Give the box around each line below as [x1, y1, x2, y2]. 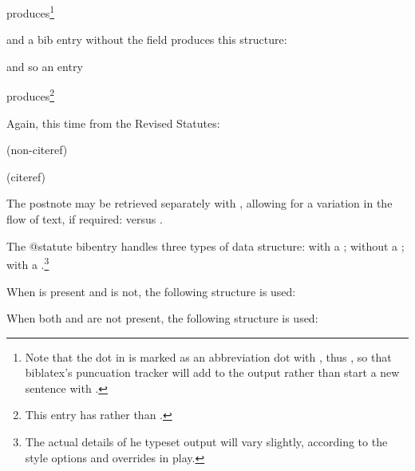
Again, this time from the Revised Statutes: [6, 114, 220, 131]
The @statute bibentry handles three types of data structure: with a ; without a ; [6, 237, 405, 254]
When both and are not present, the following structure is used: [6, 310, 318, 327]
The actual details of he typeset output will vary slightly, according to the [25, 433, 388, 450]
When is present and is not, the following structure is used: [6, 283, 296, 299]
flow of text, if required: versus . [6, 211, 163, 228]
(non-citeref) [6, 141, 68, 158]
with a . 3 [6, 254, 49, 272]
